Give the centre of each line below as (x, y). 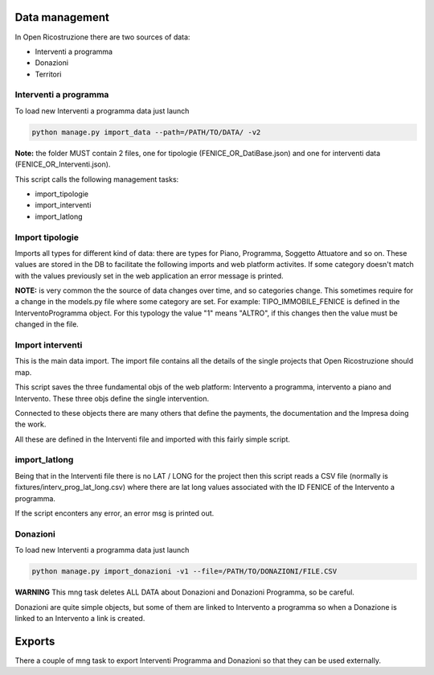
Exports (35, 641)
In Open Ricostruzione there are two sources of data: (102, 37)
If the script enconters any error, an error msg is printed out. (115, 513)
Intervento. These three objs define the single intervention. (112, 398)
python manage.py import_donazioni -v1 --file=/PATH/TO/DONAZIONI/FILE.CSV (184, 572)
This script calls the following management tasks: (97, 179)
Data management (62, 17)
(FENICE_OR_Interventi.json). (63, 164)
